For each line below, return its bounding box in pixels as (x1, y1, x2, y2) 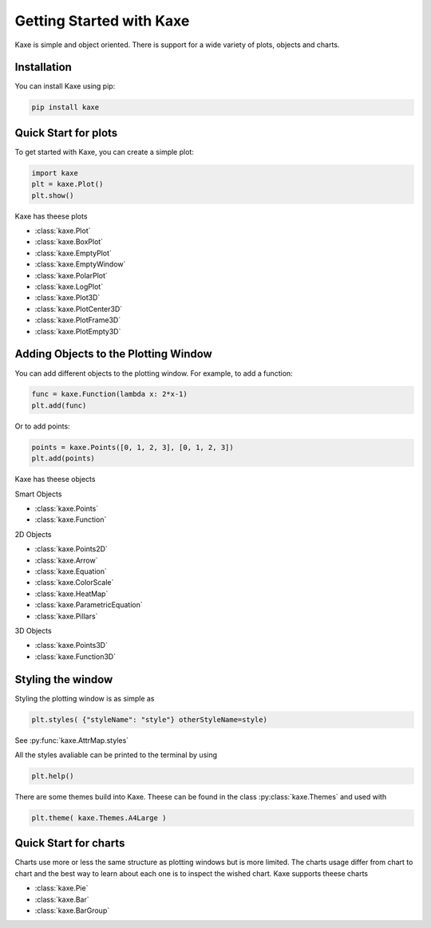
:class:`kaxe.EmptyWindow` (34, 259, 126, 269)
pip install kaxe (31, 103, 100, 112)
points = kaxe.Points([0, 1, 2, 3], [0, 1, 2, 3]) (31, 443, 235, 452)
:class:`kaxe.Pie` (34, 883, 89, 893)
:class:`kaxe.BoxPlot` (34, 237, 104, 247)
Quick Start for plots (14, 126, 118, 140)
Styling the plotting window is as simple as (14, 693, 155, 703)
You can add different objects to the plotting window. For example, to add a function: (14, 368, 293, 378)
